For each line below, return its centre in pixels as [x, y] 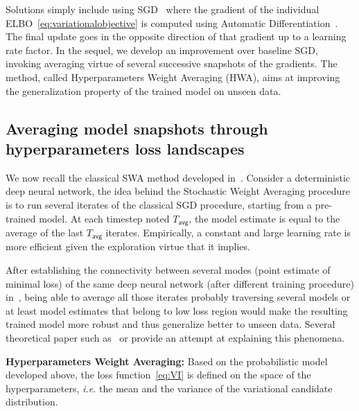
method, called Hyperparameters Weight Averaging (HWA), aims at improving [173, 77]
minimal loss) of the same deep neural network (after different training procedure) [180, 283]
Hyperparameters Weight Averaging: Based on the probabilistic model [167, 361]
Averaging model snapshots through [137, 128]
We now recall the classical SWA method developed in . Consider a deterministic [178, 177]
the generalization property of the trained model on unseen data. [143, 90]
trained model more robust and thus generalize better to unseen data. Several [170, 324]
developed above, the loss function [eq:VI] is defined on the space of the [158, 375]
